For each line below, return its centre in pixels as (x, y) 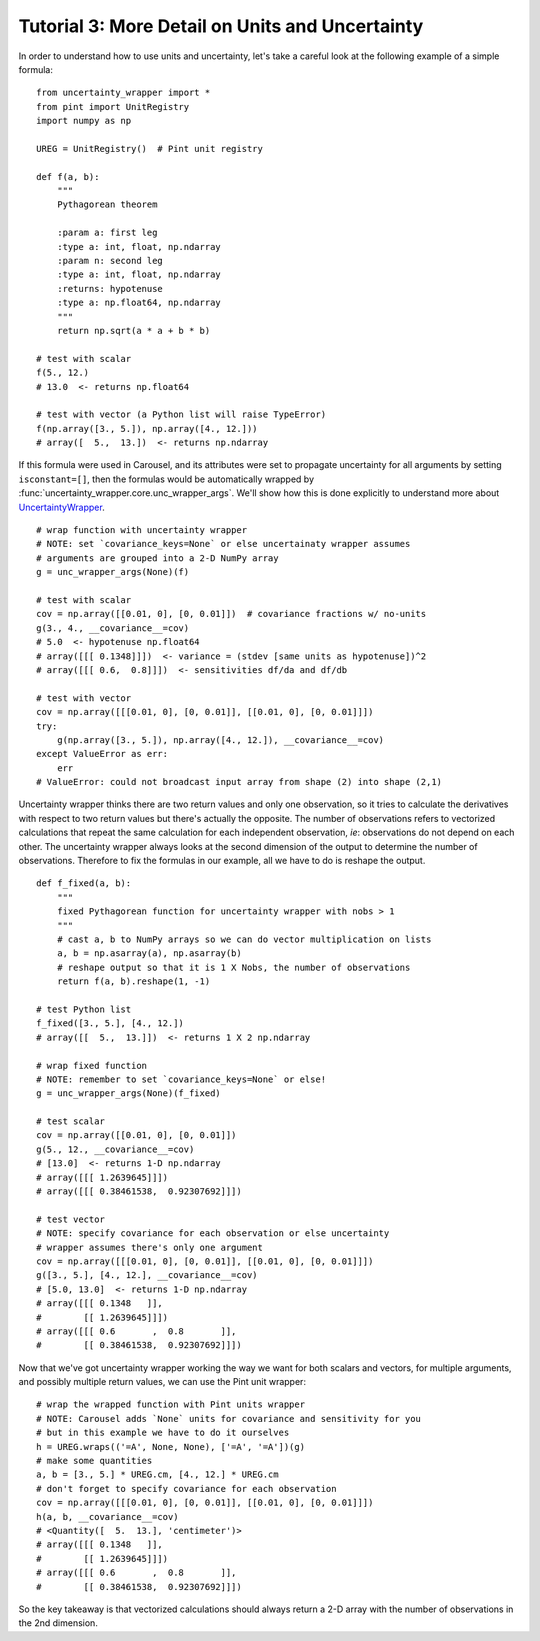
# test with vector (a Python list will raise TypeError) (181, 414)
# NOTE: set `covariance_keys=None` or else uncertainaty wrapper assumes (223, 544)
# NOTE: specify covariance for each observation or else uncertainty (213, 1233)
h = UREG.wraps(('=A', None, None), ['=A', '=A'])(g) (170, 1446)
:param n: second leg (110, 261)
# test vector (70, 1219)
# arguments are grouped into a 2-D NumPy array (157, 558)
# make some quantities (94, 1461)
